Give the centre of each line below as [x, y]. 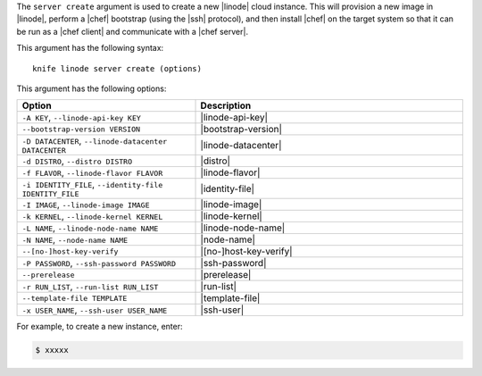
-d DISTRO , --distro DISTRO [77, 161]
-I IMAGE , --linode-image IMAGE [86, 205]
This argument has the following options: [91, 88]
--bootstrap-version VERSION [81, 129]
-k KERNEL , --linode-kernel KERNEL [92, 216]
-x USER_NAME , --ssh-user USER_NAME [95, 310]
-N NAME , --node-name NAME [75, 239]
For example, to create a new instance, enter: [100, 327]
